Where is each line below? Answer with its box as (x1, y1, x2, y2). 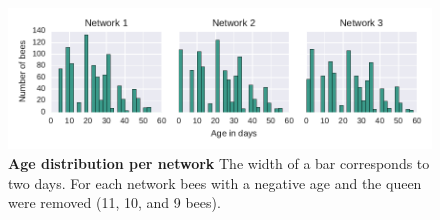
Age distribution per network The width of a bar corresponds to (8, 152, 430, 173)
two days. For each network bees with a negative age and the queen (8, 172, 422, 193)
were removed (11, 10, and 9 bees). (8, 192, 221, 213)
